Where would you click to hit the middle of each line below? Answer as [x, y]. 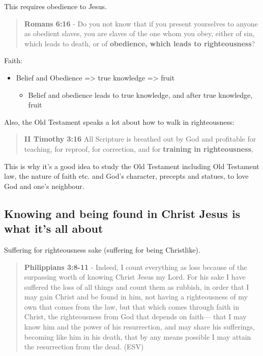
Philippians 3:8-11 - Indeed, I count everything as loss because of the [136, 267]
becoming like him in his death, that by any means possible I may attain [138, 336]
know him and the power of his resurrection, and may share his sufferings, [139, 327]
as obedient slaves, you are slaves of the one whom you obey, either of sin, [139, 33]
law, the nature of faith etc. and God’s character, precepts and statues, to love [126, 176]
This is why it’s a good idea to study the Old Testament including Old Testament [132, 166]
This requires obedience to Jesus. [56, 6]
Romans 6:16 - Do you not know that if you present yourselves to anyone [141, 23]
